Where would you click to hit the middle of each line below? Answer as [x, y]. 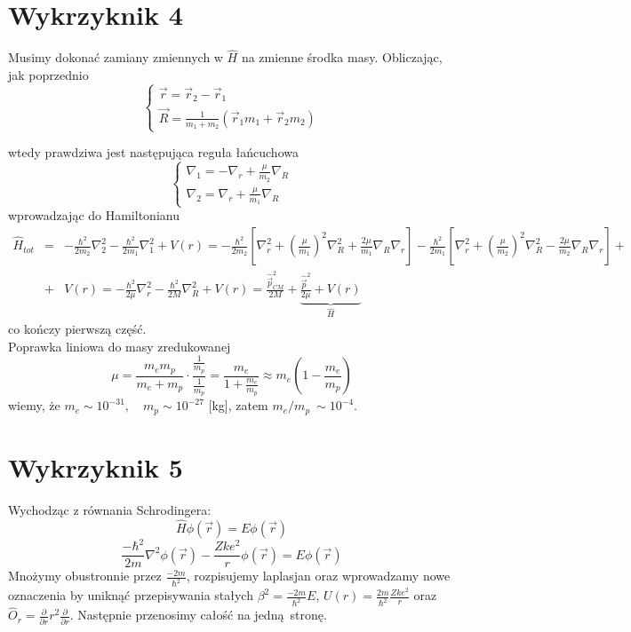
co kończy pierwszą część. [77, 328]
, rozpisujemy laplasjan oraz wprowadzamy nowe [318, 576]
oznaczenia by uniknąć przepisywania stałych [131, 595]
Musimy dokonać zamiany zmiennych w [116, 57]
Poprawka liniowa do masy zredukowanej [120, 346]
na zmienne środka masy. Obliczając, [342, 57]
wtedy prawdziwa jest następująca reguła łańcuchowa [153, 152]
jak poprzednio [48, 74]
